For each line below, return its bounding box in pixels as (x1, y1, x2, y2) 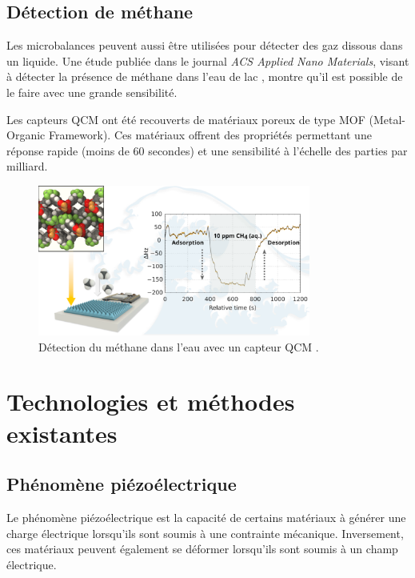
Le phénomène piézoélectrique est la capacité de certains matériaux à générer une (6, 509, 406, 526)
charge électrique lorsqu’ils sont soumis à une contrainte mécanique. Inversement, (6, 524, 404, 541)
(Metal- (369, 110, 405, 127)
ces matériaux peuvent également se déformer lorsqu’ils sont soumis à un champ (6, 540, 398, 557)
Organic (6, 126, 46, 143)
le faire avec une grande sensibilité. (6, 83, 178, 100)
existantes (6, 416, 118, 449)
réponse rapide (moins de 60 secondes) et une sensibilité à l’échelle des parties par (6, 142, 408, 159)
